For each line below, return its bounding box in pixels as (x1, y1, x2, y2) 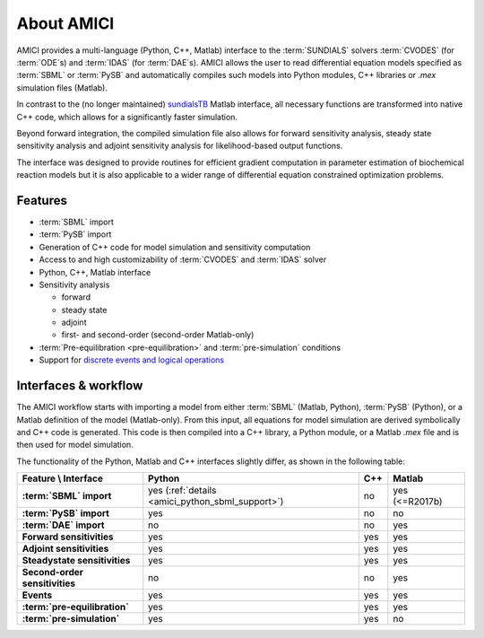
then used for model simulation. (16, 440, 134, 450)
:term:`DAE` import (22, 519, 105, 531)
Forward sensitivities (22, 530, 114, 543)
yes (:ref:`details (148, 485, 217, 497)
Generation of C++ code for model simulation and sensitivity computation (39, 241, 311, 252)
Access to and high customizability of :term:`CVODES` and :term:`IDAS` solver (39, 254, 327, 265)
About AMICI (16, 13, 115, 33)
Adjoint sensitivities (22, 543, 109, 555)
